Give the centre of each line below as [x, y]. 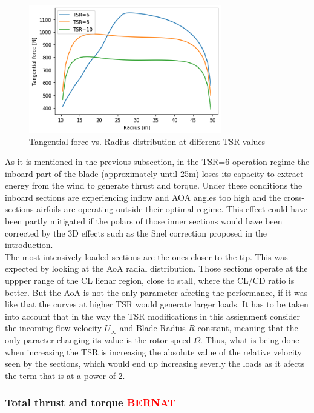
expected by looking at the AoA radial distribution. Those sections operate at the [156, 268]
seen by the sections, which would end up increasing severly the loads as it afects [155, 364]
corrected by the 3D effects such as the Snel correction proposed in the [136, 233]
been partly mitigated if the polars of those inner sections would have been [144, 221]
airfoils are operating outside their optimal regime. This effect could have [172, 209]
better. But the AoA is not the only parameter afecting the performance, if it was [156, 292]
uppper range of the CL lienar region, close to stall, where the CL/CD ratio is [150, 280]
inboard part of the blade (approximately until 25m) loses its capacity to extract [154, 173]
